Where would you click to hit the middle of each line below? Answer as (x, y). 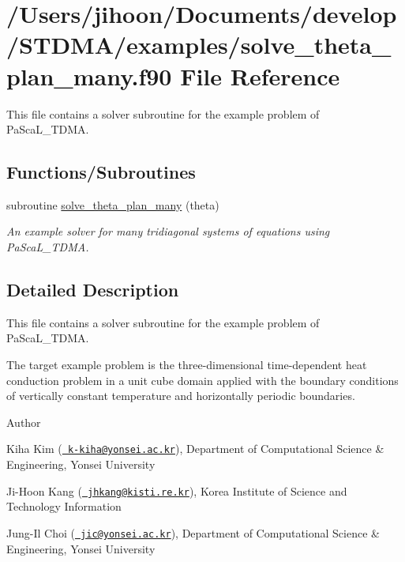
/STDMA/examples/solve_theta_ (199, 45)
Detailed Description (93, 290)
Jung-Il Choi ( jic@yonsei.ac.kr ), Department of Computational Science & (193, 532)
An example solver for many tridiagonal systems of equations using (168, 231)
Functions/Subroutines (101, 172)
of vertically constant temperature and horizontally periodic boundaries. (181, 396)
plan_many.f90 (89, 75)
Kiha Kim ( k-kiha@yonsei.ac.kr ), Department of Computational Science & (195, 449)
